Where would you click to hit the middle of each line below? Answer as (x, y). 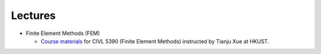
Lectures (33, 15)
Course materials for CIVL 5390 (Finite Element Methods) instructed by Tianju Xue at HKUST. (155, 41)
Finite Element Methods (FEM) (63, 33)
